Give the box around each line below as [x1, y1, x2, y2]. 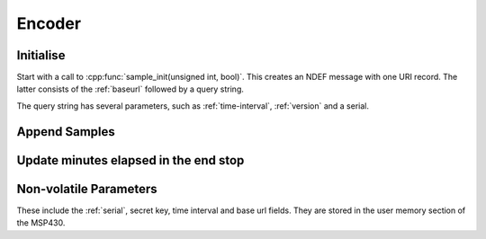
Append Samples [16, 124, 116, 139]
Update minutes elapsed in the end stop [16, 153, 245, 168]
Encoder [16, 13, 81, 33]
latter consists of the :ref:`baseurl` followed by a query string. [16, 84, 245, 94]
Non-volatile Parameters [16, 181, 157, 197]
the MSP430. [16, 217, 66, 228]
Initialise [16, 48, 66, 63]
